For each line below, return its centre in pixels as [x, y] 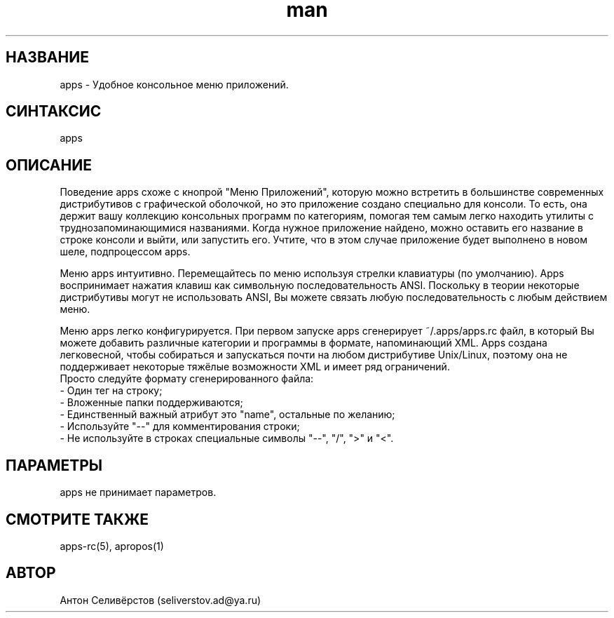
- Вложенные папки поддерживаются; [151, 403]
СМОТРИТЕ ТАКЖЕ [77, 519]
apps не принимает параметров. [138, 492]
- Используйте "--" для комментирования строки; [180, 426]
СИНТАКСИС [54, 112]
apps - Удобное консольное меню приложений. [174, 84]
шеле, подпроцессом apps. [125, 252]
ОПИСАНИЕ [49, 165]
